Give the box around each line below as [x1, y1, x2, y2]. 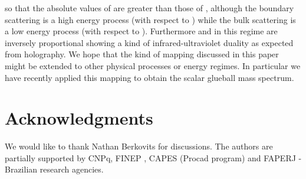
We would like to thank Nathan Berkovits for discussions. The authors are [5, 140, 273, 152]
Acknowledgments [5, 106, 153, 130]
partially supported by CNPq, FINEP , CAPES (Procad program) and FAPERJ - [5, 151, 302, 164]
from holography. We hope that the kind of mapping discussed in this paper [5, 48, 279, 60]
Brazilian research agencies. [5, 163, 104, 175]
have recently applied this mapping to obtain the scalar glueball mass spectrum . [5, 71, 294, 83]
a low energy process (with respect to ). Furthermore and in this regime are [5, 25, 278, 37]
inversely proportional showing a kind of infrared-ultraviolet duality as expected [5, 36, 294, 48]
